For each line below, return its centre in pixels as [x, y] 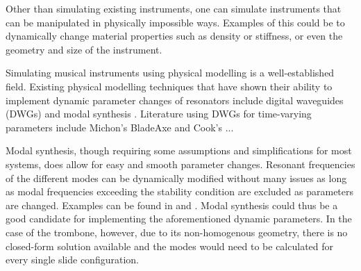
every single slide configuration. [72, 260]
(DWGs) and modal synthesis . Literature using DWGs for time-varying [159, 114]
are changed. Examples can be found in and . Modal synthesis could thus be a [172, 205]
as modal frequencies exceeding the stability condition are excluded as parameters [180, 191]
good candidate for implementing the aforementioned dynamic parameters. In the [179, 219]
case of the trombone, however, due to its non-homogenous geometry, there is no [177, 232]
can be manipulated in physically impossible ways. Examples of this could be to [175, 22]
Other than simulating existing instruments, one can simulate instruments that [174, 8]
